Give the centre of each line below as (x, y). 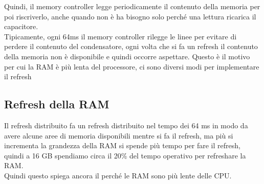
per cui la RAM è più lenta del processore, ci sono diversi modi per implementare (132, 66)
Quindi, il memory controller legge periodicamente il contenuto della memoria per (132, 6)
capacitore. (21, 26)
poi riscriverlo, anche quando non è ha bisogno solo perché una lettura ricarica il (130, 16)
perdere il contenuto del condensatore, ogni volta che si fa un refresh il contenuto (131, 46)
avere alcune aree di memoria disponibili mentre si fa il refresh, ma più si (119, 135)
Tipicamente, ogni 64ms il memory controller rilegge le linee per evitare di (120, 36)
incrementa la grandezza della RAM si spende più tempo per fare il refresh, (122, 145)
